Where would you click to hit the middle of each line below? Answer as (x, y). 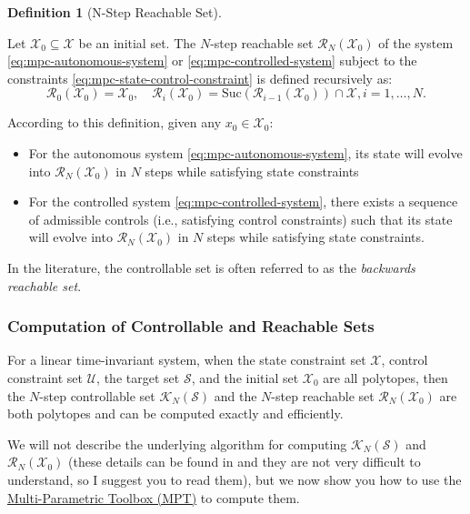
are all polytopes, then (385, 377)
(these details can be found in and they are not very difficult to (245, 462)
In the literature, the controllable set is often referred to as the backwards (211, 267)
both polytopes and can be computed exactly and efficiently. (175, 413)
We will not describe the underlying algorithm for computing (177, 443)
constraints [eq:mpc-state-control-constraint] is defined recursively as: (200, 78)
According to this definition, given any (115, 122)
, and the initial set (245, 377)
